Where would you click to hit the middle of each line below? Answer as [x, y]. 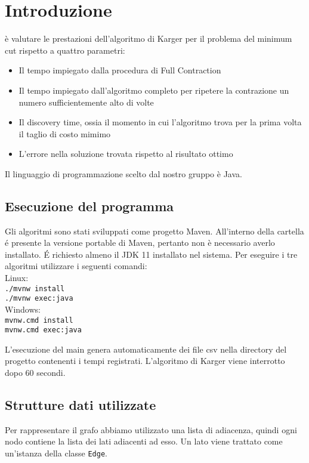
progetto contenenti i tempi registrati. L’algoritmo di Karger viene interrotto [145, 361]
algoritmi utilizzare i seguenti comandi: [76, 266]
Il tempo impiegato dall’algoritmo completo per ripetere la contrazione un [154, 90]
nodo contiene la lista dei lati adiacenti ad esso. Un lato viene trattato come [144, 441]
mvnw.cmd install [39, 320]
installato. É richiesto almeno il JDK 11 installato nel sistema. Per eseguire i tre [151, 254]
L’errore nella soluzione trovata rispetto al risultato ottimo [126, 154]
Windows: [23, 309]
